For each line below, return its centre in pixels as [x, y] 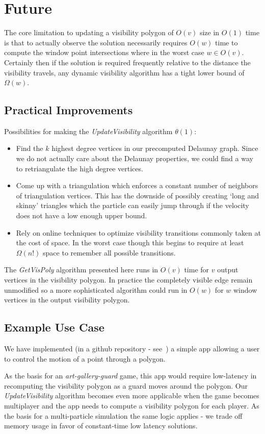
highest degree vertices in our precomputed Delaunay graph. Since [155, 148]
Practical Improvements [69, 110]
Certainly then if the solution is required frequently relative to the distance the [127, 62]
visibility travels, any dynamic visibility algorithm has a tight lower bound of [124, 72]
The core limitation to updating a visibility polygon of [89, 32]
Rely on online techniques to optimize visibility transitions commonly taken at [138, 232]
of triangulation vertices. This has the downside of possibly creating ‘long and [138, 195]
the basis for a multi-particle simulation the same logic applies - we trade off [123, 415]
